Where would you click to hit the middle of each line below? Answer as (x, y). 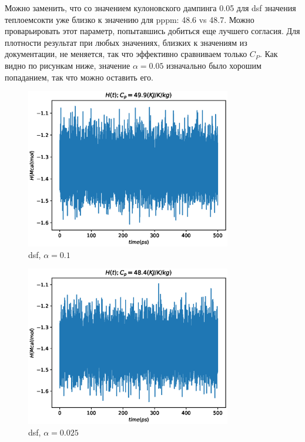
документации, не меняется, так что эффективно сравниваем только (126, 54)
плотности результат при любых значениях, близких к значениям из (126, 42)
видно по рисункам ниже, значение (68, 65)
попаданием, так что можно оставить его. (79, 77)
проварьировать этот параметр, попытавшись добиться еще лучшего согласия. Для (152, 31)
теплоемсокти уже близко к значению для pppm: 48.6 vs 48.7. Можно (130, 19)
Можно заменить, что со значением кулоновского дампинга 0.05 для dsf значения (150, 8)
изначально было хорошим (214, 65)
